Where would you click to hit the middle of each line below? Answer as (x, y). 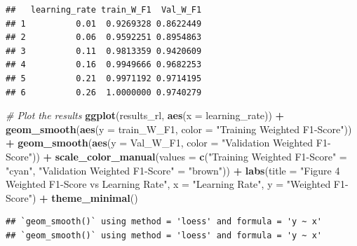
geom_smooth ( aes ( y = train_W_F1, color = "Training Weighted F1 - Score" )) (179, 129)
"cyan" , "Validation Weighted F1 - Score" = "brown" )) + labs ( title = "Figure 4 (173, 170)
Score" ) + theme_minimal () (72, 197)
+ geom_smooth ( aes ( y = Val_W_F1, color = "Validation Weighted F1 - (168, 143)
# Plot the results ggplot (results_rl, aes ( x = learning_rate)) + (145, 115)
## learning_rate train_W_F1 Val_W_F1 (104, 10)
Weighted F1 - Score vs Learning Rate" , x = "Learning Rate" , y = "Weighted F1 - (177, 184)
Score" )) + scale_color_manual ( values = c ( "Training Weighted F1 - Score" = (176, 156)
